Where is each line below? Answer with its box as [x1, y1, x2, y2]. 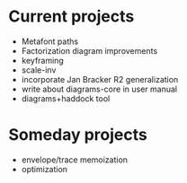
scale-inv [21, 65, 57, 75]
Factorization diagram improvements [21, 45, 158, 56]
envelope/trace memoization [21, 154, 128, 165]
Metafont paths [21, 36, 78, 47]
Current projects [8, 6, 135, 27]
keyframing [21, 55, 64, 65]
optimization [21, 163, 68, 174]
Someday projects [8, 125, 147, 145]
